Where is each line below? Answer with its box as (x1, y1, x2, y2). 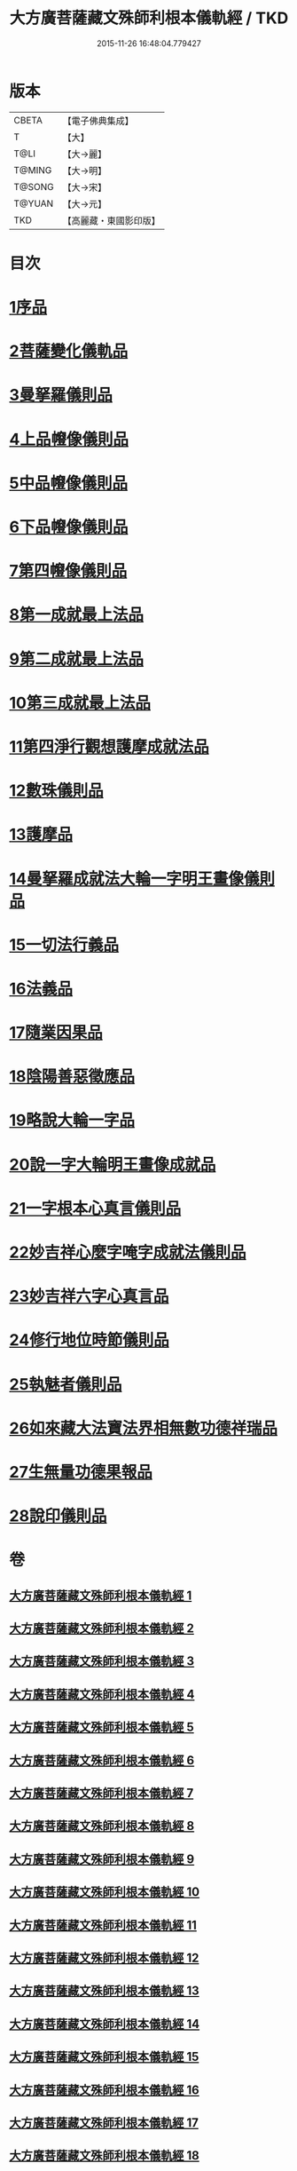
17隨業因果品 (9, 1023, 104, 1043)
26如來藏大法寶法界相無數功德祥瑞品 (9, 1418, 277, 1438)
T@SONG (13, 180, 55, 193)
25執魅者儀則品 (9, 1374, 122, 1394)
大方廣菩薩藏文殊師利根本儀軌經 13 (9, 1984, 199, 1999)
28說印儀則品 (9, 1506, 107, 1526)
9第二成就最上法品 (9, 649, 145, 669)
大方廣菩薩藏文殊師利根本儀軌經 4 (9, 1686, 195, 1701)
